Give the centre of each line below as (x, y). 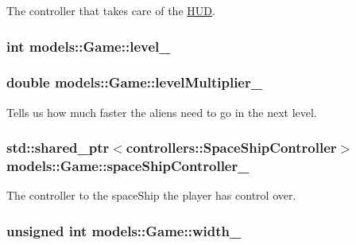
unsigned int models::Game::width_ (124, 230)
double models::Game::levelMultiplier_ (134, 82)
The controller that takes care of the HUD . (111, 10)
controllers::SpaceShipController (231, 148)
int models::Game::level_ (89, 46)
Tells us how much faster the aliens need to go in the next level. (162, 112)
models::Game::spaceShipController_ (128, 166)
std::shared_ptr (58, 148)
